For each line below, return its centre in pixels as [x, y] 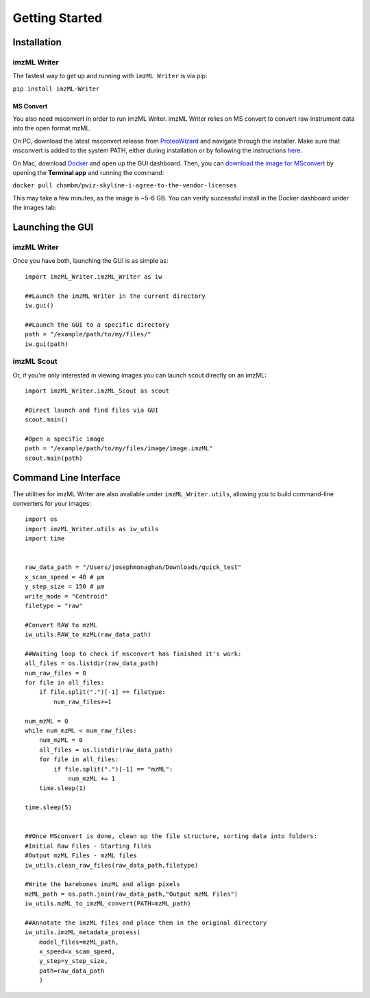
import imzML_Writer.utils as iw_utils [92, 529]
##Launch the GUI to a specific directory [97, 325]
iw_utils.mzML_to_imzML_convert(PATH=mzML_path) [108, 904]
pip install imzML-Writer [56, 89]
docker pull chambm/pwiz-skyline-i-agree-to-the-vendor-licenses [125, 186]
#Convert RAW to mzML [61, 625]
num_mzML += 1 [92, 779]
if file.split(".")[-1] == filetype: [102, 692]
